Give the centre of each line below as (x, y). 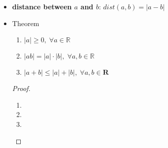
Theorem (26, 23)
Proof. (21, 88)
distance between (42, 6)
